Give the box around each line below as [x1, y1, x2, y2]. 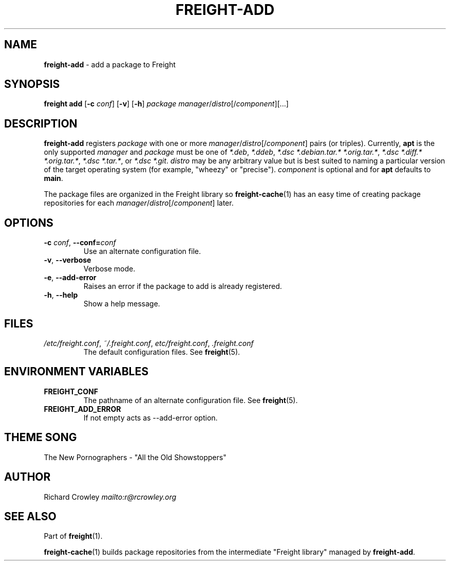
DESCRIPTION [4, 117, 78, 130]
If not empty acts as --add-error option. [83, 413, 218, 422]
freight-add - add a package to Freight [44, 60, 176, 69]
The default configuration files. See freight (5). [83, 347, 240, 356]
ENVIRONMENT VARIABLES [4, 365, 148, 378]
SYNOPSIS [4, 78, 60, 91]
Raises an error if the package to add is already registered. [83, 282, 282, 291]
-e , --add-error [44, 273, 97, 282]
